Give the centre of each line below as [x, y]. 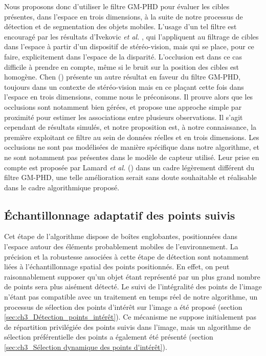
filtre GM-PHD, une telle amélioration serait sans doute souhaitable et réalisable [130, 177]
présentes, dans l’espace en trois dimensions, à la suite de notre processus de [124, 16]
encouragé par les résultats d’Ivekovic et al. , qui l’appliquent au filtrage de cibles [131, 36]
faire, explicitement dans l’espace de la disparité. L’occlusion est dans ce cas [123, 56]
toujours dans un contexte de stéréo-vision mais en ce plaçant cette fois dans [124, 86]
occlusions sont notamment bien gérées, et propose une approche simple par [123, 106]
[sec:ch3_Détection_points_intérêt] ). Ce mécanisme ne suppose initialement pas [130, 317]
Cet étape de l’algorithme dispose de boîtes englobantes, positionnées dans [121, 236]
